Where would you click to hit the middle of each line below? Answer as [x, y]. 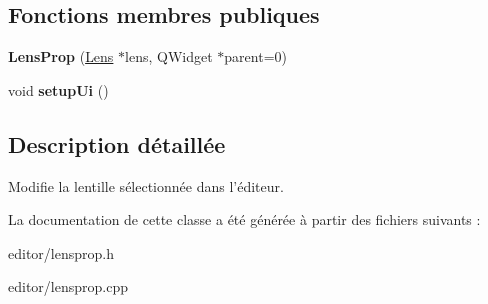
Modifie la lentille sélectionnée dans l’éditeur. [146, 185]
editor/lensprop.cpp [68, 286]
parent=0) [255, 56]
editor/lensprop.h [61, 252]
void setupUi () [58, 89]
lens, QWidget [169, 56]
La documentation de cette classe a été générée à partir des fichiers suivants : [244, 219]
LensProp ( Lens [61, 56]
